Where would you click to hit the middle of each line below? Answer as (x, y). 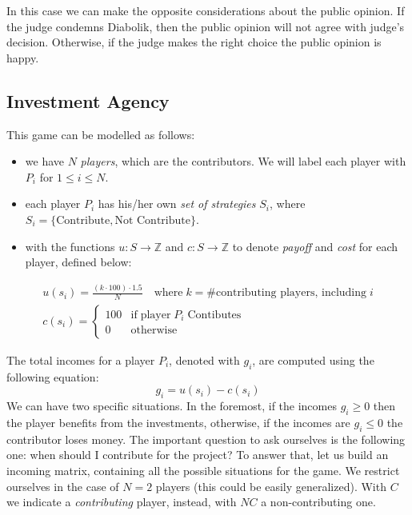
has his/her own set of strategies (177, 204)
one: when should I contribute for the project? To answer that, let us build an (198, 455)
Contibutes (214, 315)
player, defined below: (78, 262)
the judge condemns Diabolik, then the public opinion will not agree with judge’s (206, 26)
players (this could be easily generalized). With (271, 486)
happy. (23, 57)
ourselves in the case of (63, 486)
